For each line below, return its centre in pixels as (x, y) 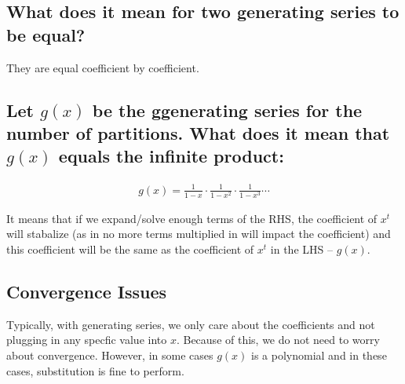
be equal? (46, 34)
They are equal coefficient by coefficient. (103, 67)
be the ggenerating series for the (227, 110)
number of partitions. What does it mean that (198, 132)
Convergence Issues (87, 292)
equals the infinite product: (171, 156)
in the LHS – (301, 249)
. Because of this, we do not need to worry (278, 340)
